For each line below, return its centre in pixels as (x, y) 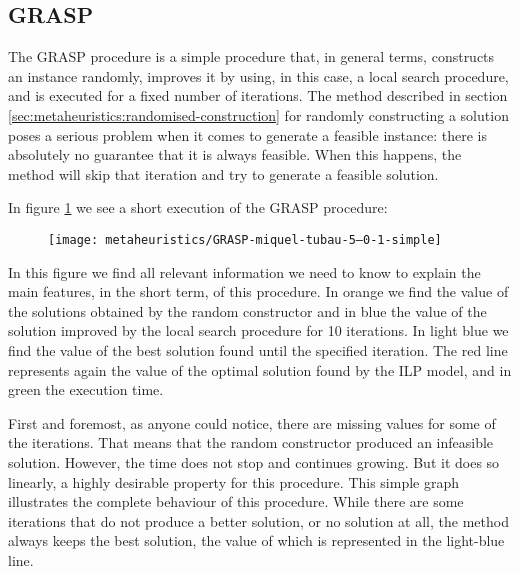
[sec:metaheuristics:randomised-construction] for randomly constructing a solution (258, 114)
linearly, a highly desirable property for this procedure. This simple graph (234, 481)
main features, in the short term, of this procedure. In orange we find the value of (258, 291)
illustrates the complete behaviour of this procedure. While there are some (236, 501)
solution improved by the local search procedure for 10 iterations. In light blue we (258, 330)
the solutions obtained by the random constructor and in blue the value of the (247, 310)
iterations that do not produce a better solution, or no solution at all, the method (258, 520)
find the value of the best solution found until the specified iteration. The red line (258, 349)
